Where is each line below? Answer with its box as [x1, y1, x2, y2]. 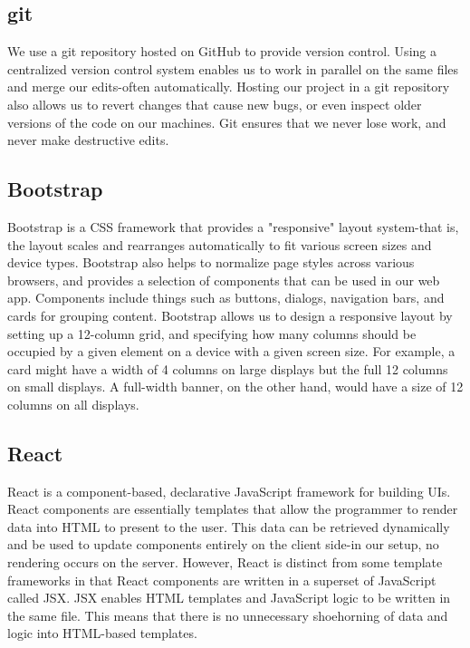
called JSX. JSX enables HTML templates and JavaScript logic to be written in [7, 588, 451, 607]
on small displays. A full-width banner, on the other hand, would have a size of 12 [7, 377, 464, 396]
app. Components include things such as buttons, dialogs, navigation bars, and [7, 288, 445, 307]
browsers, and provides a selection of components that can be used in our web [7, 270, 440, 289]
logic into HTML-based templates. [7, 624, 197, 643]
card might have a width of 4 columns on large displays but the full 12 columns [7, 359, 448, 378]
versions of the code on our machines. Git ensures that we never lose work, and [7, 112, 446, 131]
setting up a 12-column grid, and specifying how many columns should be [7, 324, 417, 343]
